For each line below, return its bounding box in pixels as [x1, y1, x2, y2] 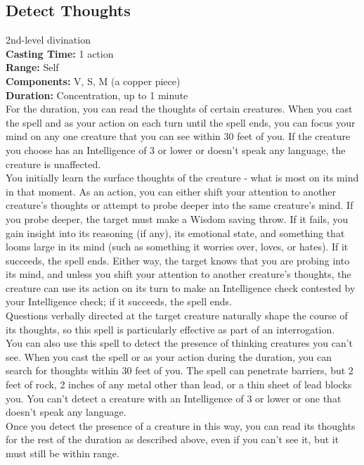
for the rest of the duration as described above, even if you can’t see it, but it [6, 432, 339, 447]
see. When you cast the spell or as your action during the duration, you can [6, 349, 332, 364]
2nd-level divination [6, 32, 91, 47]
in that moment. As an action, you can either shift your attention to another [6, 184, 337, 198]
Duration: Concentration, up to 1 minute [6, 87, 188, 102]
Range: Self [6, 60, 59, 75]
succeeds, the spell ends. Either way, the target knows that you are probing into [6, 253, 350, 267]
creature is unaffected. [6, 156, 101, 171]
